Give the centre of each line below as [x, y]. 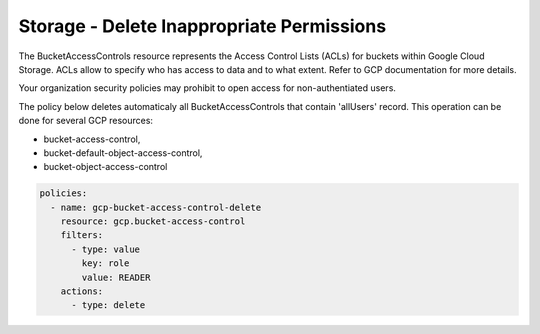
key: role [105, 263]
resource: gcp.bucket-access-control [153, 221]
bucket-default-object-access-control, [123, 152]
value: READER [116, 277]
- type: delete [108, 305]
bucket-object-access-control [105, 167]
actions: [82, 291]
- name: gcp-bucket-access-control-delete [156, 207]
